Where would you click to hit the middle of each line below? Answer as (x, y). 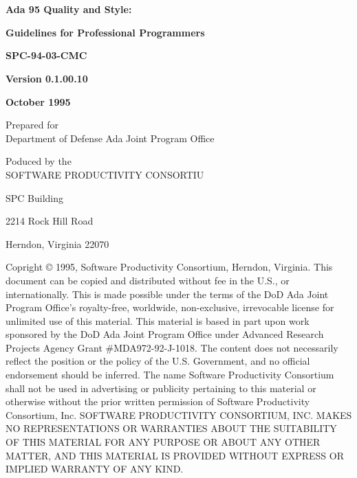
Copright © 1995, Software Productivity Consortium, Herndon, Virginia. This (169, 267)
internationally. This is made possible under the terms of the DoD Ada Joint (167, 294)
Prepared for (32, 125)
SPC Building (35, 197)
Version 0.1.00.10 (47, 78)
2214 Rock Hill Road (50, 221)
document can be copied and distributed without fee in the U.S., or (148, 280)
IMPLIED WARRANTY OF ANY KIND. (95, 469)
